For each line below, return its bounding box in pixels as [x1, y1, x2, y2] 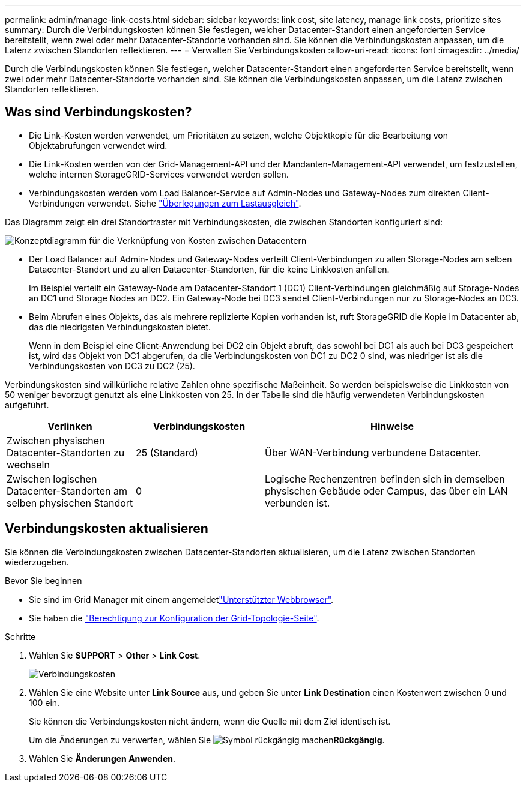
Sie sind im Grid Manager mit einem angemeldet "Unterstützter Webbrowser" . [29, 594, 334, 605]
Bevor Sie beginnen [5, 575, 82, 586]
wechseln [7, 458, 50, 471]
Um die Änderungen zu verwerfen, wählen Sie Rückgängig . [29, 734, 385, 745]
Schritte [5, 631, 36, 642]
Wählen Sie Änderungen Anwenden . [29, 753, 176, 764]
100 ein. [29, 697, 60, 708]
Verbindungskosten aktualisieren [5, 521, 208, 537]
